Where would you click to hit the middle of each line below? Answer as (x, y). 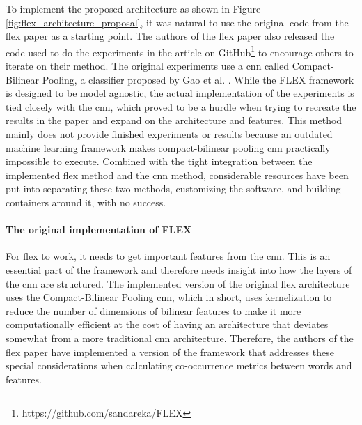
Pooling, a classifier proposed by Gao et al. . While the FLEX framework (198, 79)
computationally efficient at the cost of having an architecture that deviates (167, 324)
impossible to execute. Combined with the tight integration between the (159, 161)
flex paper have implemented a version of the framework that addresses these (170, 351)
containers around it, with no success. (86, 202)
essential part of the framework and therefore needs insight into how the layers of (179, 269)
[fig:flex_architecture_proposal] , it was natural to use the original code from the (177, 22)
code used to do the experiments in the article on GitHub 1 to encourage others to (180, 51)
